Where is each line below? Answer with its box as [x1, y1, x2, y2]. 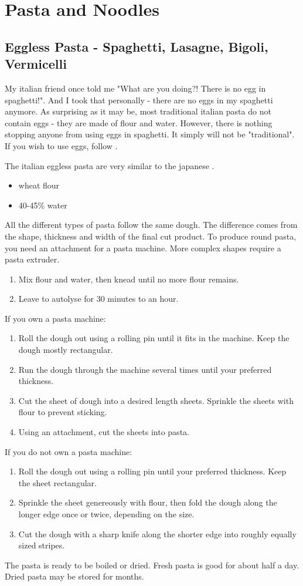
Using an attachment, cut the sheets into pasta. [18, 426, 189, 438]
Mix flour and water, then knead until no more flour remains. [18, 272, 239, 285]
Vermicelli [5, 55, 67, 73]
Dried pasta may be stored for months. [5, 570, 144, 582]
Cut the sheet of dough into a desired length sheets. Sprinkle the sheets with [18, 394, 294, 406]
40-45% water [18, 198, 67, 211]
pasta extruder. [5, 253, 60, 265]
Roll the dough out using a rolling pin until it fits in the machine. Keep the [18, 332, 290, 344]
